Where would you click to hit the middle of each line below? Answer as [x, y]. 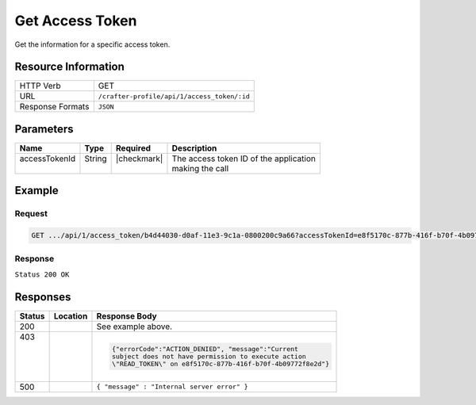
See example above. [134, 327]
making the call [200, 168]
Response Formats [54, 107]
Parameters [44, 129]
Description [194, 148]
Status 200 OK [42, 274]
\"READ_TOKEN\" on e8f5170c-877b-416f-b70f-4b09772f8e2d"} [221, 364]
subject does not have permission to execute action [209, 357]
